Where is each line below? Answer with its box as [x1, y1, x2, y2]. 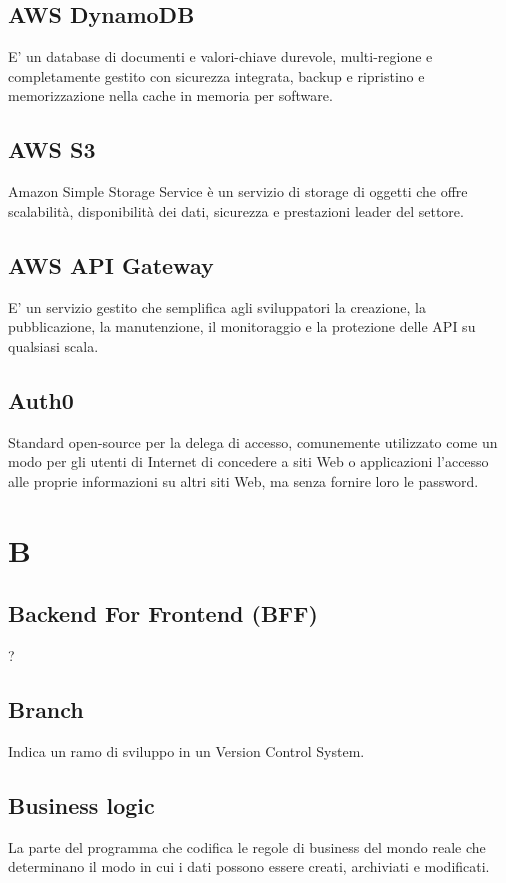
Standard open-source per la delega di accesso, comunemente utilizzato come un [8, 431, 498, 452]
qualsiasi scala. [8, 335, 99, 356]
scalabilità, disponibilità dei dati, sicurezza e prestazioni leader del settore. [8, 200, 464, 221]
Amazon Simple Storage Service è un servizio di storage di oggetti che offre [8, 181, 468, 202]
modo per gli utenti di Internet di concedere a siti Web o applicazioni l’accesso [8, 451, 489, 472]
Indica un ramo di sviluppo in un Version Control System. [8, 740, 365, 761]
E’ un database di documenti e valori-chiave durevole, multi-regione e [8, 46, 433, 67]
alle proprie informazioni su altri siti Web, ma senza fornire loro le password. [8, 470, 479, 491]
